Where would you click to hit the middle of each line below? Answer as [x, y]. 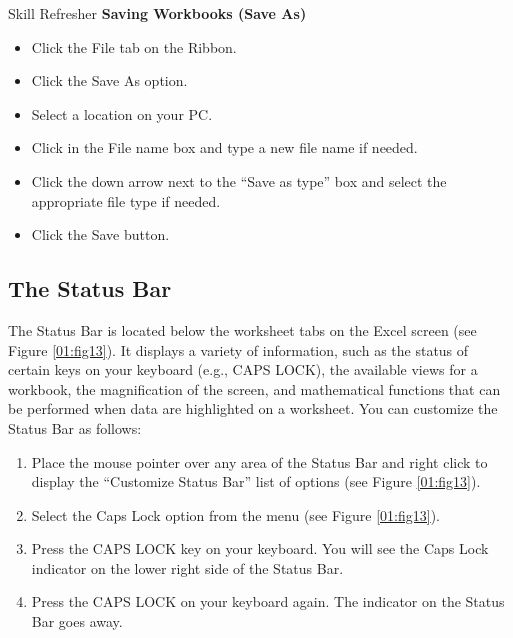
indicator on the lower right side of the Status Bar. [187, 567]
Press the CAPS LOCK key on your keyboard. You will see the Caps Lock [260, 548]
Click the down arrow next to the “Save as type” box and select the [239, 180]
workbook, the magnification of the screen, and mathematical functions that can [254, 388]
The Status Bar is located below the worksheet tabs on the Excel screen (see [242, 329]
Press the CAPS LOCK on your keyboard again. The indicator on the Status [268, 601]
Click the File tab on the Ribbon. [134, 46]
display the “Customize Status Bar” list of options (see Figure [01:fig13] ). [256, 481]
